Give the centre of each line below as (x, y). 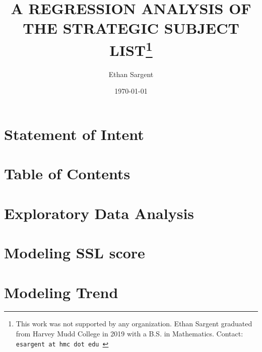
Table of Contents (67, 173)
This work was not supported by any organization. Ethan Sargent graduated (134, 324)
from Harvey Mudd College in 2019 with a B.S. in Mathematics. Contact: (129, 334)
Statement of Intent (74, 134)
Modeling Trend (61, 292)
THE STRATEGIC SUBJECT (131, 28)
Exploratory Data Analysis (99, 213)
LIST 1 (131, 49)
